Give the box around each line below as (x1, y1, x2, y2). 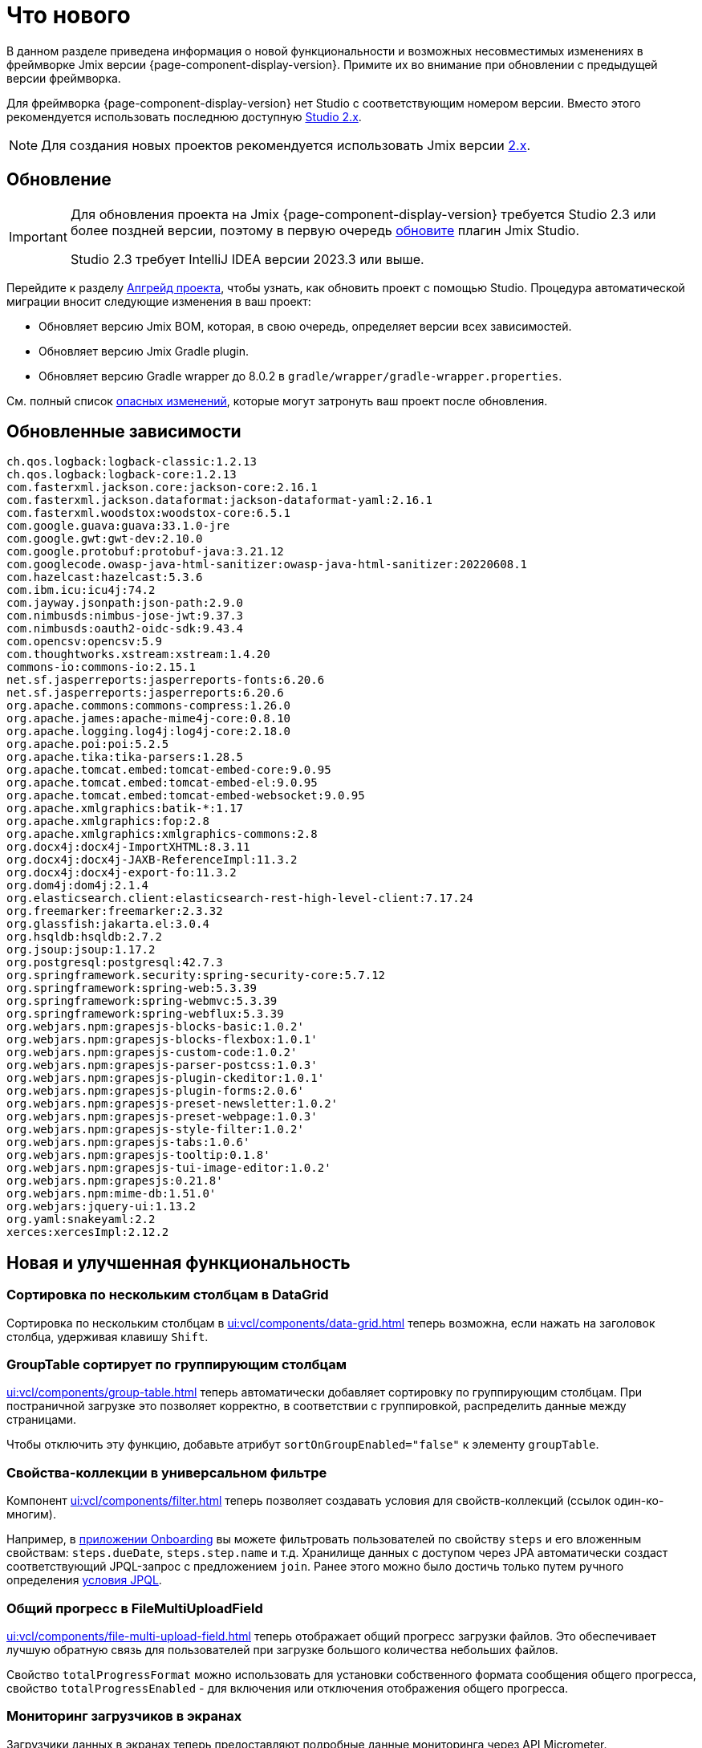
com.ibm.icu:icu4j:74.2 (6, 583, 156, 597)
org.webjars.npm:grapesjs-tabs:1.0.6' (6, 1136, 250, 1149)
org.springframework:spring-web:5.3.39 (6, 982, 257, 995)
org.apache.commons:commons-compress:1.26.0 (6, 699, 291, 713)
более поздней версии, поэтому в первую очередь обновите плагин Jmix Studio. (70, 222, 580, 238)
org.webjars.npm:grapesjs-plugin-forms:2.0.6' (6, 1084, 304, 1098)
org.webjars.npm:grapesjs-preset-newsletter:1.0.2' (6, 1097, 339, 1111)
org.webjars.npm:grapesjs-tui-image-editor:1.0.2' (6, 1161, 331, 1175)
